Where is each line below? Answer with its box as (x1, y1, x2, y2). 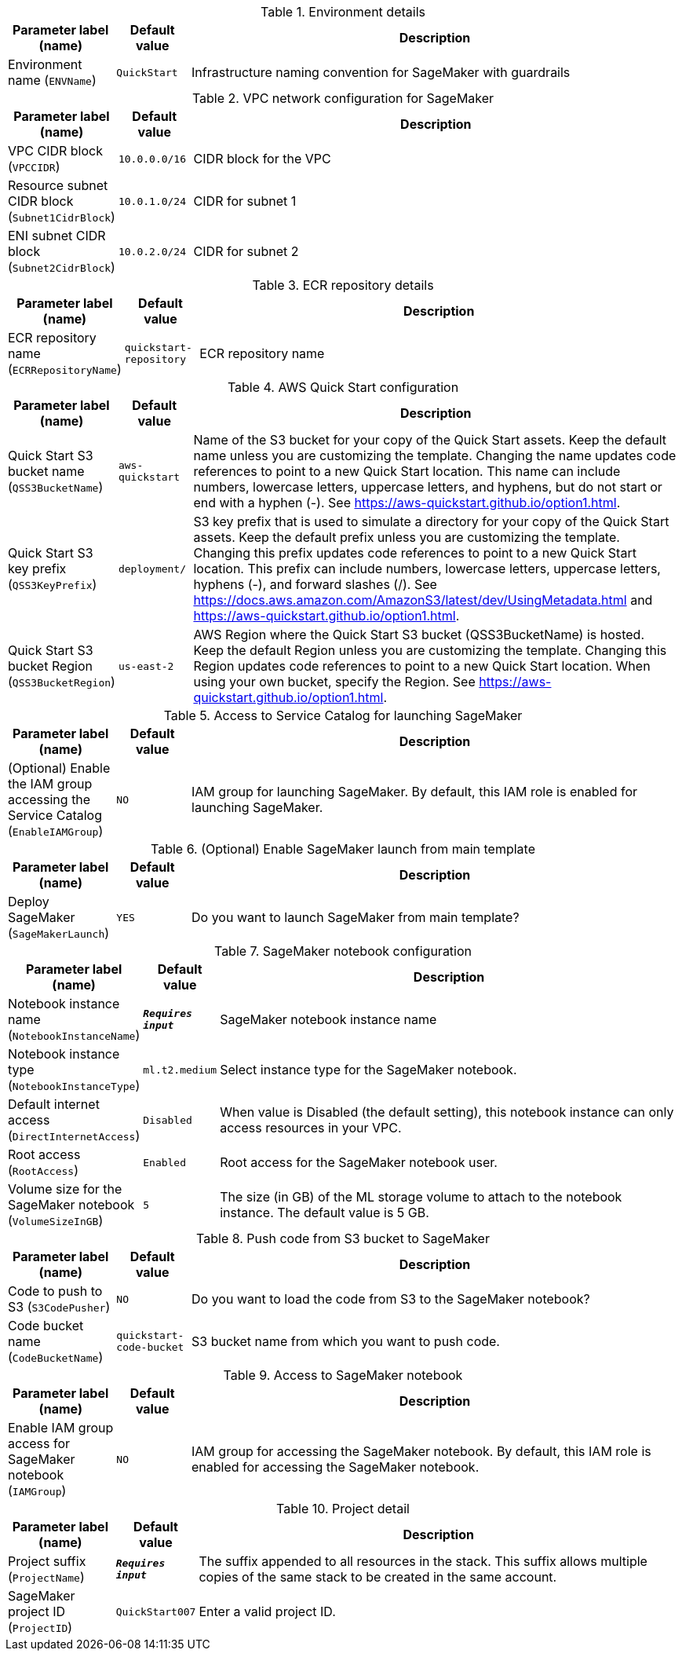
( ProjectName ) (8, 1569, 85, 1585)
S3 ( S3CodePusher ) (8, 1299, 111, 1315)
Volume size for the (8, 1181, 122, 1197)
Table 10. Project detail (276, 1501, 410, 1516)
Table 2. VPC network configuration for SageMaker (191, 90, 494, 106)
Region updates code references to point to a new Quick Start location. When (193, 658, 651, 674)
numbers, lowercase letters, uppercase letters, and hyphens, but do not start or (193, 479, 662, 495)
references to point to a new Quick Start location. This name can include (193, 463, 621, 479)
